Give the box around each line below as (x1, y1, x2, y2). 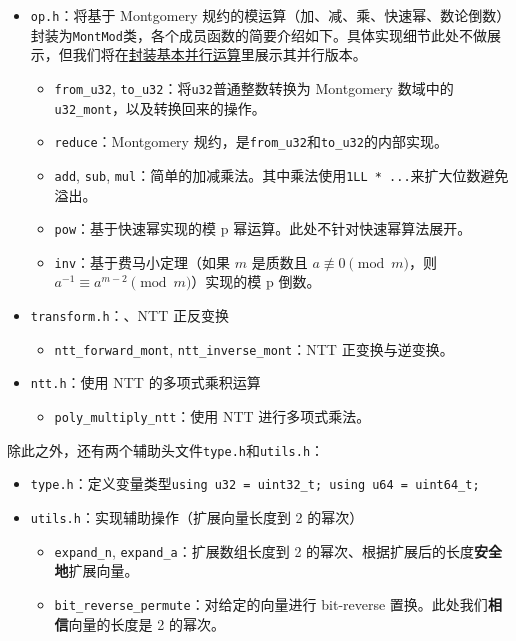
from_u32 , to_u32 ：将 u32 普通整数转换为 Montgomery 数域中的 (54, 77, 454, 98)
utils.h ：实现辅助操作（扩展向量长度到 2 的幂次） (30, 506, 364, 527)
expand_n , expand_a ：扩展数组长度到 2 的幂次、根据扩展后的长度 (54, 540, 475, 561)
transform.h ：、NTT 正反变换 (30, 305, 229, 326)
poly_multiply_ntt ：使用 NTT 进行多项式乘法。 (54, 406, 371, 426)
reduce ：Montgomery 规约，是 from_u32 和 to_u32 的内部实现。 (54, 131, 448, 152)
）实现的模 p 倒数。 (191, 271, 321, 292)
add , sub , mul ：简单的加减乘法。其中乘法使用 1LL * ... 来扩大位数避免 (54, 164, 509, 185)
